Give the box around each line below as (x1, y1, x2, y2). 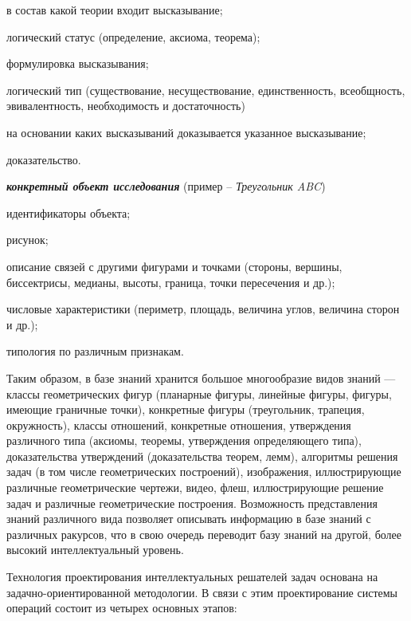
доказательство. (6, 151, 81, 167)
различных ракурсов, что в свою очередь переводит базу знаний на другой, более (6, 525, 402, 542)
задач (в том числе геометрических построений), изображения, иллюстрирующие (6, 463, 401, 480)
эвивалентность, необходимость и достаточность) (6, 97, 245, 114)
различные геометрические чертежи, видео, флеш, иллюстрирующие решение (6, 479, 384, 496)
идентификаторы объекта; (6, 204, 131, 221)
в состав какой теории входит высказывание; (6, 2, 223, 18)
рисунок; (6, 231, 49, 248)
